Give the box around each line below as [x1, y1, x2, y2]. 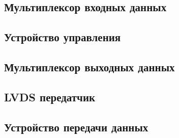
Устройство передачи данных [4, 119, 148, 134]
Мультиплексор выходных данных [4, 59, 175, 74]
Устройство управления [4, 29, 121, 45]
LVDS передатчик [4, 89, 96, 104]
